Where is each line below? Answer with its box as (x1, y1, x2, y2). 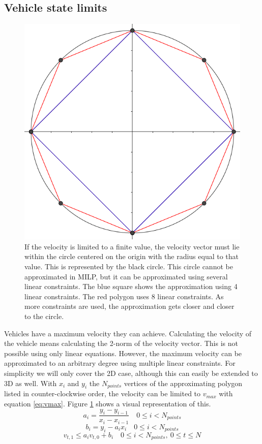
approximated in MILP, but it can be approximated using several (24, 271, 228, 281)
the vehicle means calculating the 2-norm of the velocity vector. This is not (4, 338, 238, 348)
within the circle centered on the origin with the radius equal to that (24, 251, 239, 262)
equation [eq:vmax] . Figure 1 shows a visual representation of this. (4, 398, 211, 408)
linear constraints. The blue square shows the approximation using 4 (24, 281, 238, 292)
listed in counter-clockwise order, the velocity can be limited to (4, 388, 201, 399)
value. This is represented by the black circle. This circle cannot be (24, 261, 233, 271)
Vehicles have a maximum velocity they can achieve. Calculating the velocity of (4, 328, 252, 338)
